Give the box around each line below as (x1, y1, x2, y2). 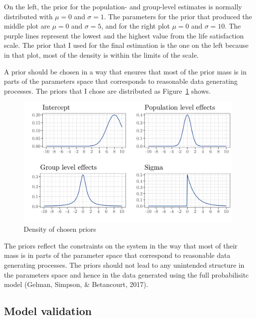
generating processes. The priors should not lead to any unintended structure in (4, 259, 245, 270)
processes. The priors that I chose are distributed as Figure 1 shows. (4, 85, 211, 96)
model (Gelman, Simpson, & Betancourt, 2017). (4, 279, 148, 289)
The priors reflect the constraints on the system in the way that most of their (4, 240, 238, 250)
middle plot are (4, 21, 50, 31)
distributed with (4, 11, 53, 21)
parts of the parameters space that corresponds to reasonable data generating (4, 76, 238, 86)
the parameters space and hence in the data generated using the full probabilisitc (4, 269, 249, 280)
